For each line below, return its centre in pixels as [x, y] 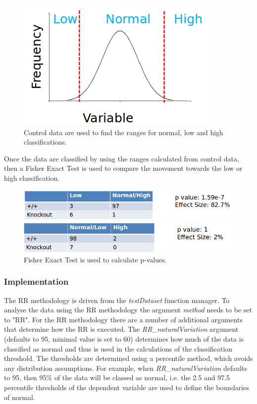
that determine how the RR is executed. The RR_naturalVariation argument [121, 329]
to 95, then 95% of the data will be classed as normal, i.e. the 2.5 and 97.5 [117, 378]
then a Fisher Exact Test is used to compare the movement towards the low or [123, 168]
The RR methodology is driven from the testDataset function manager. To [117, 300]
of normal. [20, 397]
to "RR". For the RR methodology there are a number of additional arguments [123, 319]
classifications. [45, 142]
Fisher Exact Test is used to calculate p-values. [95, 259]
